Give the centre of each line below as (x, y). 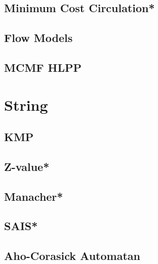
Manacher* (34, 196)
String (26, 104)
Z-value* (27, 166)
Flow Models (38, 38)
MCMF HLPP (43, 67)
